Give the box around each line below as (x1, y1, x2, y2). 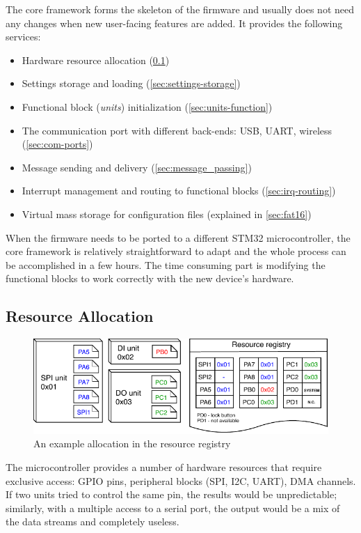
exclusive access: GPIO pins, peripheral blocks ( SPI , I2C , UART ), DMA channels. (6, 473, 356, 488)
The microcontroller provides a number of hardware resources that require (6, 460, 322, 474)
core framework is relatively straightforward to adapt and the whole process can (6, 244, 346, 258)
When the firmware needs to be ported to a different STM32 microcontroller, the (6, 230, 351, 245)
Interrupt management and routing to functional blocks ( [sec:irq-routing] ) (22, 183, 336, 198)
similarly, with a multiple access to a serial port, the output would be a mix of (6, 500, 340, 515)
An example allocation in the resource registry (33, 436, 231, 451)
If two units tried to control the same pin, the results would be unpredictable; (6, 487, 337, 502)
